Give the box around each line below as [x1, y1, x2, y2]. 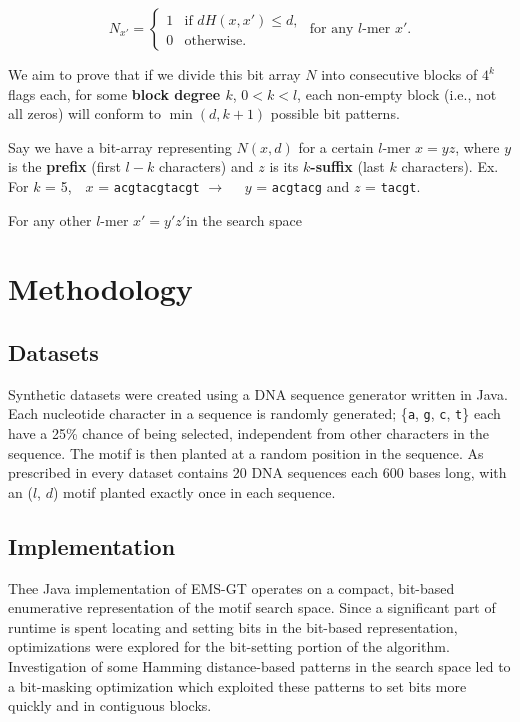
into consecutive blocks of [321, 64, 478, 84]
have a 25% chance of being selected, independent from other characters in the [8, 423, 489, 444]
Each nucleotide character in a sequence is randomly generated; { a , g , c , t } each [8, 403, 501, 424]
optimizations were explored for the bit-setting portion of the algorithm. [8, 636, 450, 657]
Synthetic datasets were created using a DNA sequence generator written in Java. [8, 383, 508, 404]
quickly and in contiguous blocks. [8, 695, 212, 716]
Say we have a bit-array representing [8, 136, 232, 157]
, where [455, 136, 500, 157]
